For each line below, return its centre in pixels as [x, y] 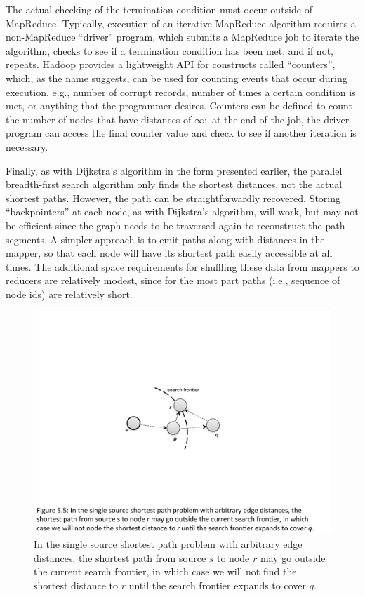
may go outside [293, 557]
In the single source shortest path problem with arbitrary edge [168, 544]
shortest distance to [76, 585]
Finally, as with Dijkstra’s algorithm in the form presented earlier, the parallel [174, 170]
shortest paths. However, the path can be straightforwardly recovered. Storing [173, 197]
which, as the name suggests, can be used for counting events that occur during [177, 78]
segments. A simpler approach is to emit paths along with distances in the [165, 239]
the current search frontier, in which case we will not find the [165, 571]
